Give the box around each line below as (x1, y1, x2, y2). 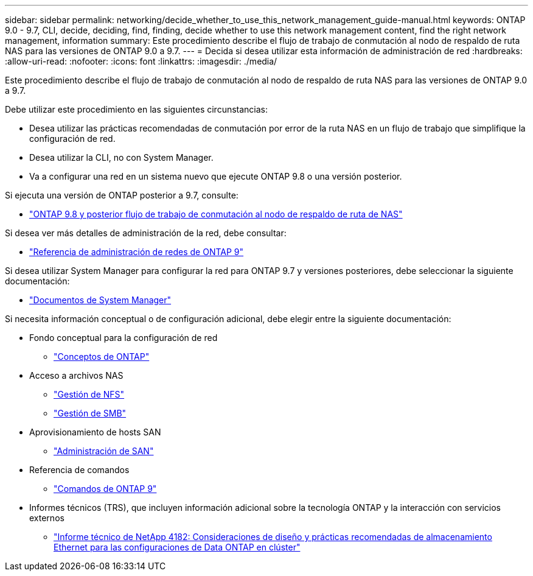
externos (29, 513, 64, 523)
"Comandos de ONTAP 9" (54, 483, 157, 494)
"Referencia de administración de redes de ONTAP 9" (29, 247, 244, 257)
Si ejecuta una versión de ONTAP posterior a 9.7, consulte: (5, 190, 239, 200)
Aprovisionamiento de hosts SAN (29, 427, 161, 437)
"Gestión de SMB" (54, 408, 127, 418)
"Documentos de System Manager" (29, 295, 172, 305)
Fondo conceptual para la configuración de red (29, 332, 218, 343)
